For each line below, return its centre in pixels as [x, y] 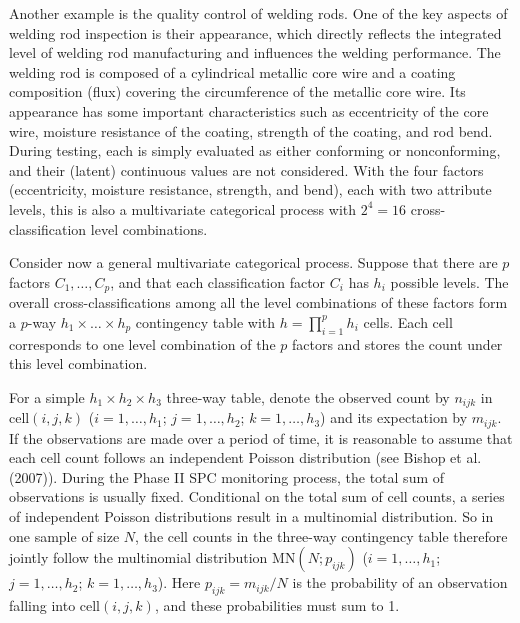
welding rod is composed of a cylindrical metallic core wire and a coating [232, 71]
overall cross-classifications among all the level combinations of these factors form [258, 302]
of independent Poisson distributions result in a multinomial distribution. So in [251, 516]
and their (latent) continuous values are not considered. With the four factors [246, 169]
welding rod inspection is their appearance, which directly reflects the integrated [255, 32]
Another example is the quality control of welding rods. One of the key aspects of [258, 13]
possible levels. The [449, 281]
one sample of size [64, 535]
